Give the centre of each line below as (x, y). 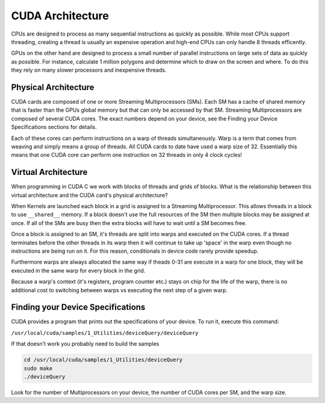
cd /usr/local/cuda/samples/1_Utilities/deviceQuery (103, 360)
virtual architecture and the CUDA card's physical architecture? (89, 195)
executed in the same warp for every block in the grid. (78, 270)
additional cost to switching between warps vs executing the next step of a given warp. (119, 290)
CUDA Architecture (60, 16)
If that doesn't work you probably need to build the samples (85, 344)
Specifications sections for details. (54, 127)
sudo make (38, 368)
